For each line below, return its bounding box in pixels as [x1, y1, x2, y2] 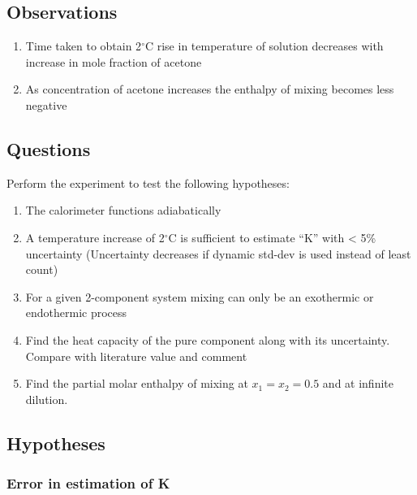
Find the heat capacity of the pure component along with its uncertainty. [25, 331, 390, 348]
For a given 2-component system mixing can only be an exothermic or [25, 288, 374, 305]
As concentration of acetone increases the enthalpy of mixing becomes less [25, 80, 394, 98]
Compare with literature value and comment [25, 347, 247, 364]
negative [25, 96, 67, 113]
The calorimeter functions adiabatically [25, 202, 221, 219]
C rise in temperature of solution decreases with [144, 37, 384, 54]
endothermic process [25, 304, 127, 321]
